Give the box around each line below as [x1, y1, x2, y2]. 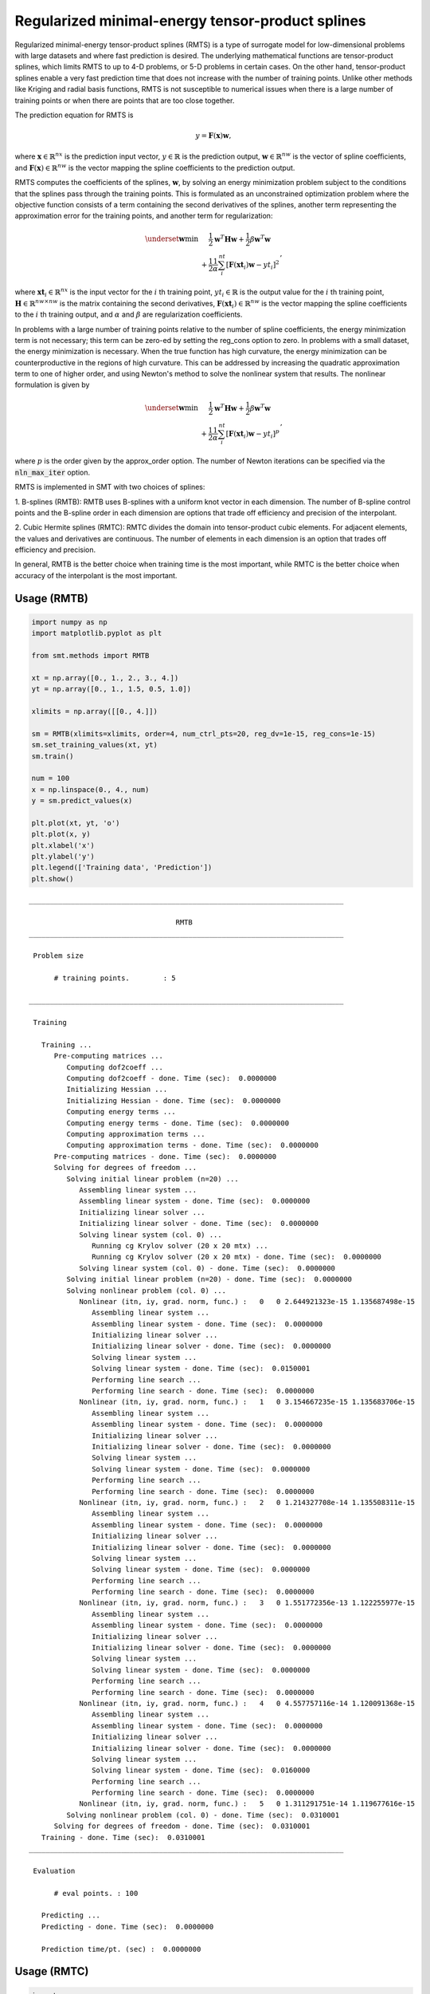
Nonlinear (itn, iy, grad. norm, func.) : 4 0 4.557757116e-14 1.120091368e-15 [79, 1699, 416, 1708]
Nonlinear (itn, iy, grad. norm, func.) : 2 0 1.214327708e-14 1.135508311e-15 [79, 1498, 416, 1507]
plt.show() [31, 874, 74, 883]
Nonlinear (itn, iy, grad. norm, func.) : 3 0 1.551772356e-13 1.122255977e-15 [79, 1598, 416, 1607]
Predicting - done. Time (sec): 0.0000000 [41, 1922, 214, 1931]
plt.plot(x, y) [31, 830, 91, 839]
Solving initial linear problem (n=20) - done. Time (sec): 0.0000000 [66, 1275, 353, 1284]
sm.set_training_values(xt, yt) [31, 740, 158, 750]
